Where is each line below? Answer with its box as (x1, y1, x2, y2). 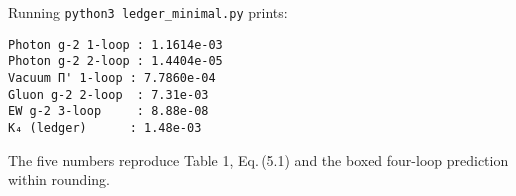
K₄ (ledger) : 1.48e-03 (8, 120, 202, 135)
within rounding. (8, 169, 110, 190)
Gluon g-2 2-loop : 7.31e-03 (8, 87, 209, 102)
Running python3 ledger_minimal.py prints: (8, 2, 288, 22)
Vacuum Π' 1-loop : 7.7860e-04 (8, 70, 216, 85)
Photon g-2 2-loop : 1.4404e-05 (8, 54, 223, 69)
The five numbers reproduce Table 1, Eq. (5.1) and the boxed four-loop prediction (8, 149, 509, 170)
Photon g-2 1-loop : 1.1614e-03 (8, 37, 223, 52)
